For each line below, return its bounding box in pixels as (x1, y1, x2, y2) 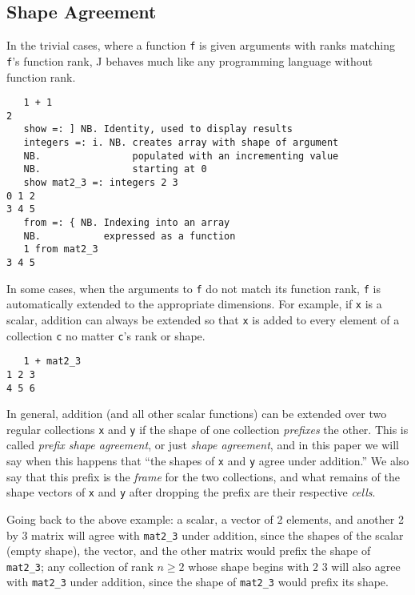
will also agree (331, 557, 401, 574)
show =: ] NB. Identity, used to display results (23, 123, 293, 135)
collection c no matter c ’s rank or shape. (6, 327, 206, 344)
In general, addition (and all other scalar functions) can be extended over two (6, 405, 387, 422)
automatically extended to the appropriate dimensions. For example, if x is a (6, 295, 382, 312)
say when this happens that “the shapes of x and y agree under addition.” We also (6, 452, 409, 469)
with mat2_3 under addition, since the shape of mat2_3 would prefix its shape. (6, 573, 389, 590)
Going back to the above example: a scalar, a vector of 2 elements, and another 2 (6, 510, 404, 527)
